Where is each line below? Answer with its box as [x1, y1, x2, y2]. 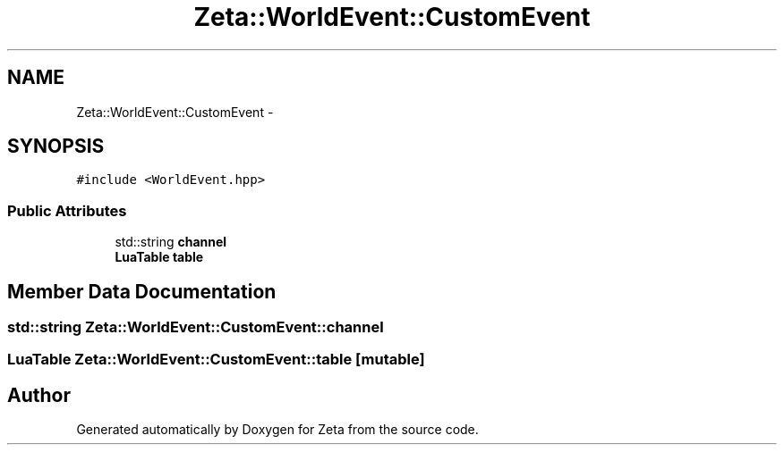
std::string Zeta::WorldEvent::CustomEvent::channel [7, 318, 384, 337]
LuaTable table [115, 249, 204, 265]
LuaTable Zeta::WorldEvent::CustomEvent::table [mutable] [7, 350, 425, 369]
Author [7, 383, 71, 406]
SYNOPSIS [7, 135, 105, 158]
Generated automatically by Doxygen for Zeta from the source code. [76, 422, 479, 438]
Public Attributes [7, 201, 127, 220]
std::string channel [115, 234, 227, 250]
